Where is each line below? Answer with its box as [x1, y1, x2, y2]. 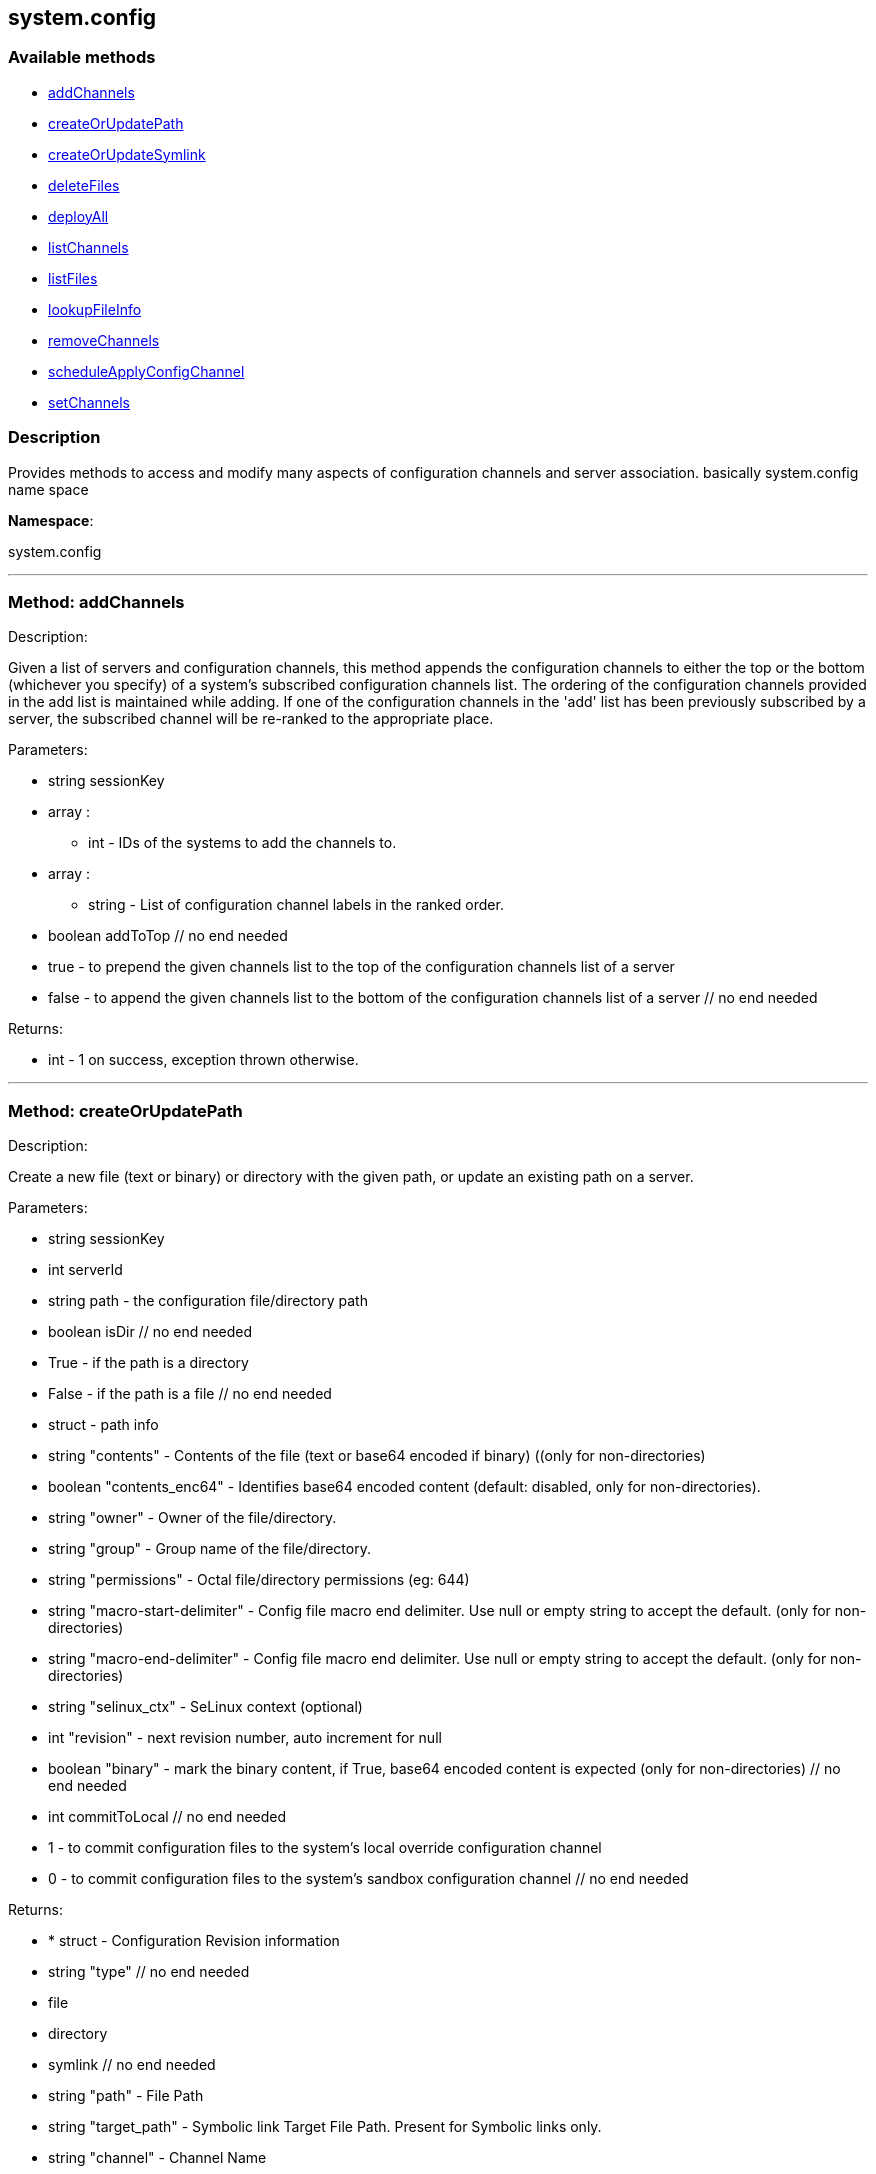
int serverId [48, 1261, 123, 1279]
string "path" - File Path [48, 2087, 204, 2105]
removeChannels [48, 331, 160, 349]
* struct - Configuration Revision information [48, 1932, 340, 1950]
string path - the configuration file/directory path [48, 1292, 368, 1310]
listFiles [48, 269, 98, 287]
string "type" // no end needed [48, 1963, 250, 1981]
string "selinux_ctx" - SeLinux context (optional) [48, 1698, 363, 1716]
